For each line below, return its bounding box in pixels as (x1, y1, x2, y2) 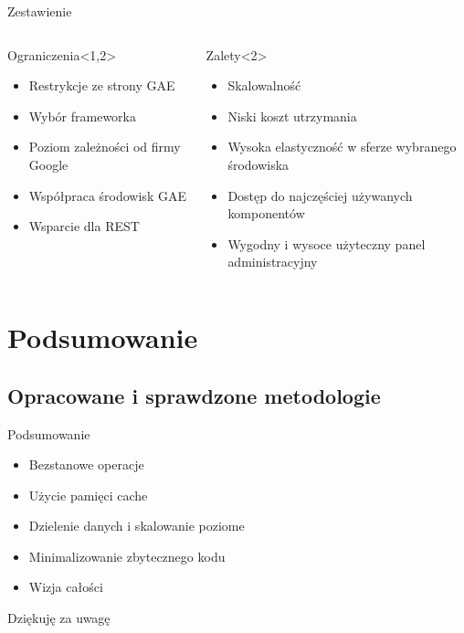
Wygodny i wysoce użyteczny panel (227, 234, 426, 253)
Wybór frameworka (28, 106, 136, 125)
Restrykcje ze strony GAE (28, 76, 175, 95)
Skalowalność (227, 76, 301, 95)
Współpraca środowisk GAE (28, 185, 186, 205)
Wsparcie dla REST (28, 216, 140, 236)
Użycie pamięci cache (28, 485, 148, 504)
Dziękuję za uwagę (7, 608, 111, 628)
